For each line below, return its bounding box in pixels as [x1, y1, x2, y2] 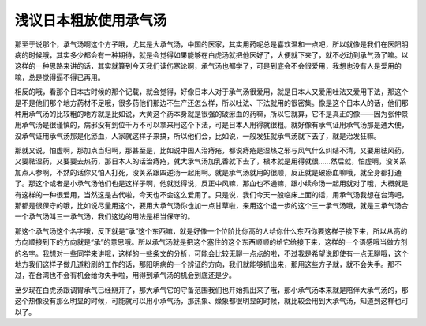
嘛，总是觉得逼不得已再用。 [14, 72, 105, 82]
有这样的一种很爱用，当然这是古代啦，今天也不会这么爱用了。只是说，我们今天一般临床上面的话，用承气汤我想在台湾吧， [14, 189, 409, 199]
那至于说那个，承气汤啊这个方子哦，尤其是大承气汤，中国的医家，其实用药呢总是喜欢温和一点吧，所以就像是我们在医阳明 [14, 39, 409, 49]
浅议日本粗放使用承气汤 [14, 12, 167, 29]
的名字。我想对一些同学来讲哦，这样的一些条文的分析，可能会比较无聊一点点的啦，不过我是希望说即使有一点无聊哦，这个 [14, 249, 409, 258]
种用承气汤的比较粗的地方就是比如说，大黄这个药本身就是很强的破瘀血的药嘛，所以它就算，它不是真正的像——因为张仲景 [14, 109, 409, 118]
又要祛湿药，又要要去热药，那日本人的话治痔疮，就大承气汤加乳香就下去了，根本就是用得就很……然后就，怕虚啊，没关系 [14, 156, 407, 166]
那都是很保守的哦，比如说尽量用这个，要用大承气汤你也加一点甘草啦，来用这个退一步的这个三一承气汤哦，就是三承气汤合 [14, 201, 409, 211]
